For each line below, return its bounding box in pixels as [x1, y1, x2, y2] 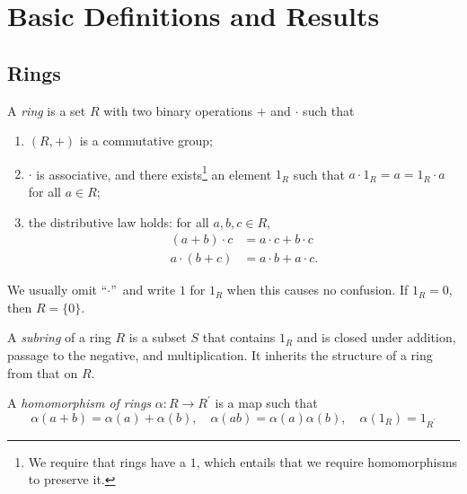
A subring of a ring [7, 328, 111, 347]
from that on [7, 363, 78, 382]
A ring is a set [7, 101, 86, 119]
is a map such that [215, 393, 318, 412]
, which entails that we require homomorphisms [196, 452, 458, 471]
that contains [202, 328, 276, 347]
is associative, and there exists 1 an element [36, 162, 272, 183]
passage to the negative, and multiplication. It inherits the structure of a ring [7, 346, 433, 365]
